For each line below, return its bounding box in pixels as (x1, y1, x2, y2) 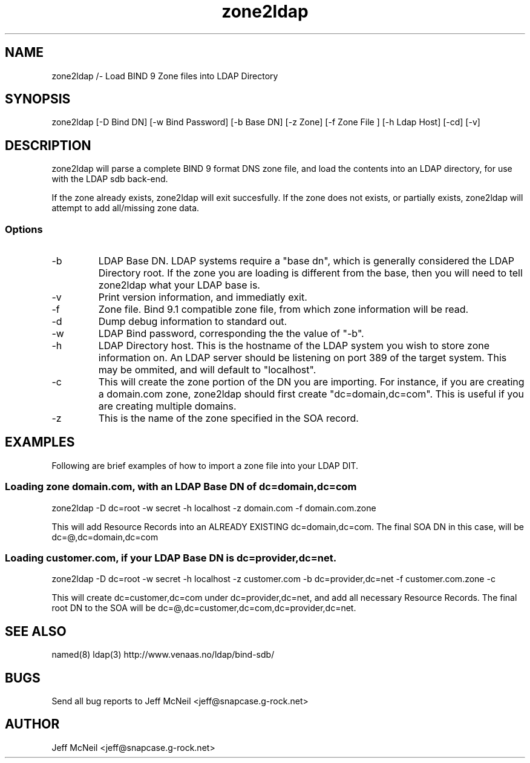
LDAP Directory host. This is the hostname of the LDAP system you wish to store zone (98, 339, 490, 352)
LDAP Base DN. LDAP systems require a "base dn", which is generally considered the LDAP (98, 255, 514, 267)
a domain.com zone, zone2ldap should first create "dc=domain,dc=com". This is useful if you (98, 388, 525, 401)
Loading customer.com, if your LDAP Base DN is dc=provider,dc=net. (5, 552, 337, 564)
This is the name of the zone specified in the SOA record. (98, 412, 359, 425)
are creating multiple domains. (98, 400, 237, 413)
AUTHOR (5, 716, 60, 732)
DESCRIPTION (5, 137, 91, 153)
